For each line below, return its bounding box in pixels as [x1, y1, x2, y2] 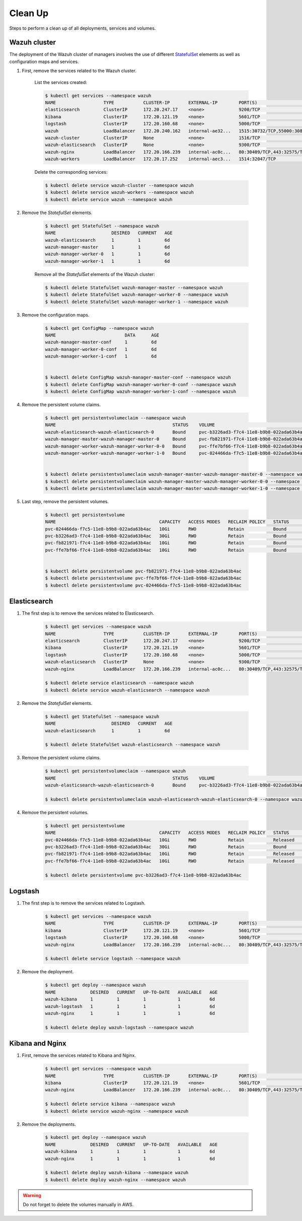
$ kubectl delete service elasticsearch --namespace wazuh [45, 680, 194, 686]
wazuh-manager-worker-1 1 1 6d [45, 258, 170, 264]
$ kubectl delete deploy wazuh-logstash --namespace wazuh [45, 1025, 194, 1030]
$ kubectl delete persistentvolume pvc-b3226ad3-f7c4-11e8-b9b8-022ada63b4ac [45, 872, 242, 878]
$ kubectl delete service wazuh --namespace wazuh [45, 196, 173, 202]
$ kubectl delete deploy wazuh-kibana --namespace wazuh [45, 1170, 189, 1176]
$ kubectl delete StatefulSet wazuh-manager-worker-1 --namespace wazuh [45, 299, 229, 305]
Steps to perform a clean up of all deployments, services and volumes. [9, 25, 156, 31]
